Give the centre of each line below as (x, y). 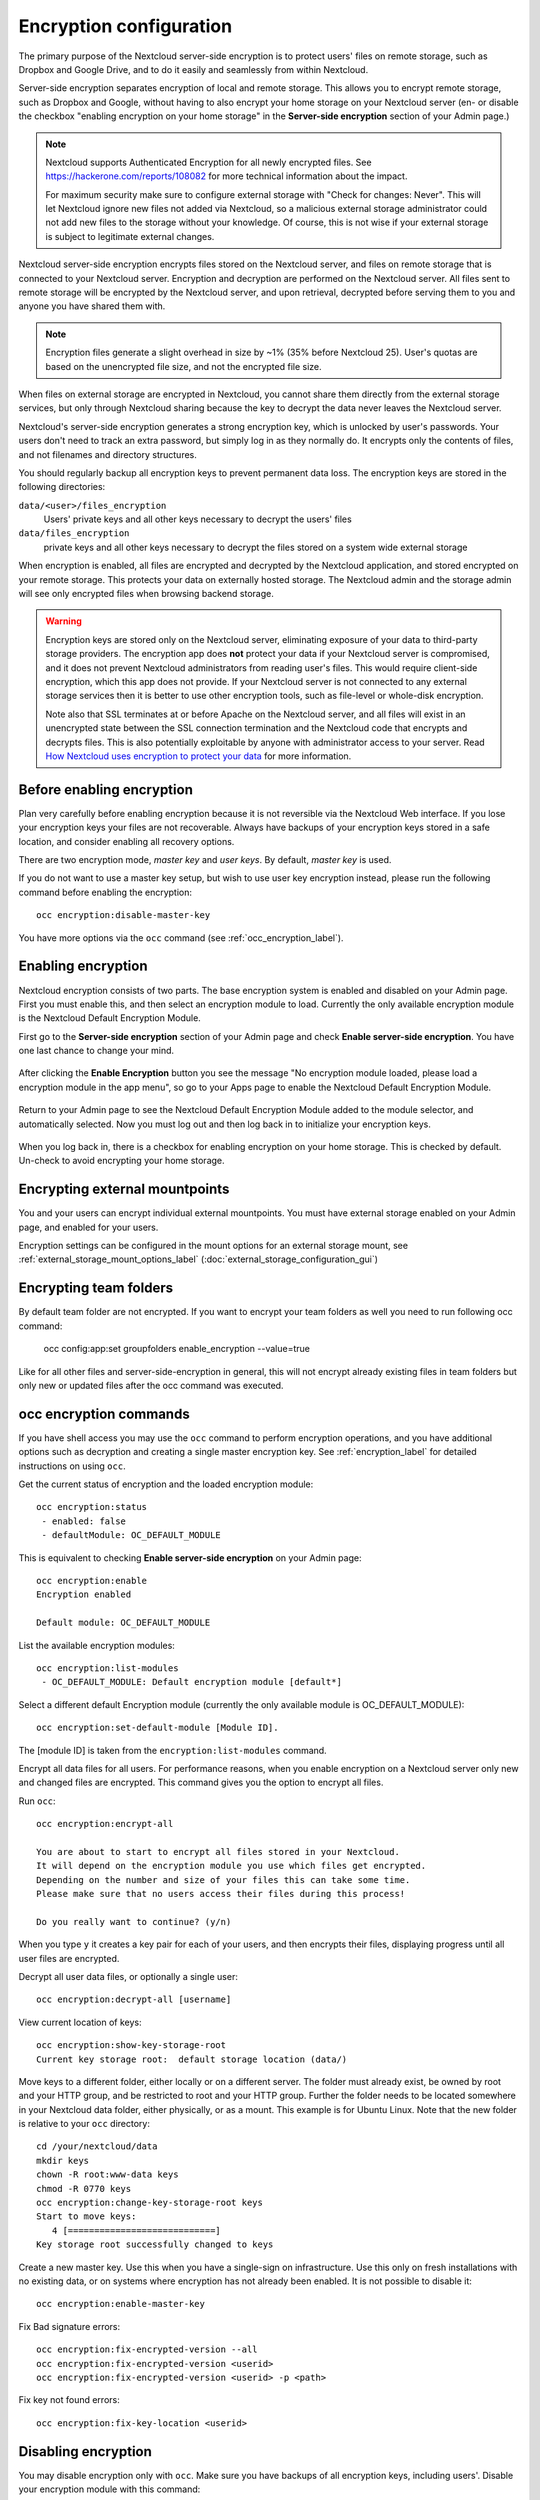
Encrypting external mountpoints (124, 1189)
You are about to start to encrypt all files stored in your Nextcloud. (218, 1851)
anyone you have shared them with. (92, 306)
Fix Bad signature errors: (69, 2326)
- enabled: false (84, 1521)
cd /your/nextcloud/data (97, 2146)
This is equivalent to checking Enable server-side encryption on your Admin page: (190, 1557)
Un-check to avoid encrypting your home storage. (121, 1161)
